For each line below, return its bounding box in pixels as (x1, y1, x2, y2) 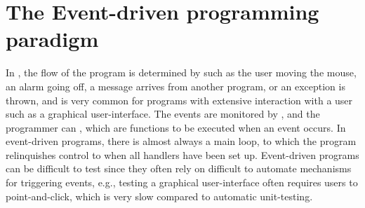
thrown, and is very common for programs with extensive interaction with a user (6, 92, 353, 107)
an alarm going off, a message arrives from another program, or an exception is (6, 78, 345, 93)
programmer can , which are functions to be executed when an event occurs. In (6, 120, 346, 134)
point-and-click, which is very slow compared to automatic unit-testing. (6, 188, 313, 203)
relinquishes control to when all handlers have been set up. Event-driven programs (6, 147, 359, 162)
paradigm (6, 25, 99, 53)
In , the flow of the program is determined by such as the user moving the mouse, (6, 65, 357, 80)
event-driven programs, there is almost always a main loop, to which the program (6, 134, 357, 148)
